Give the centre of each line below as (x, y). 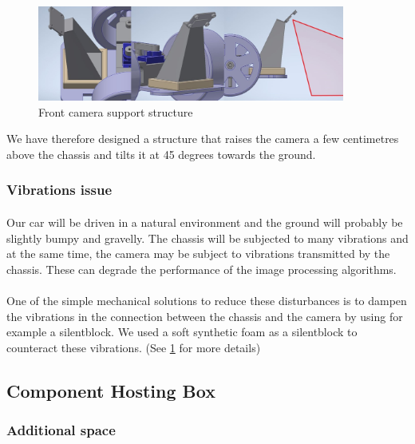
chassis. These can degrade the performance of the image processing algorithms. (202, 269)
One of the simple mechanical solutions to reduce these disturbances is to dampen (207, 300)
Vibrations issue (59, 190)
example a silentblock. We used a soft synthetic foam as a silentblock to (182, 332)
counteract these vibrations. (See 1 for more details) (134, 347)
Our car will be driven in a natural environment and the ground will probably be (205, 222)
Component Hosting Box (111, 390)
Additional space (61, 429)
